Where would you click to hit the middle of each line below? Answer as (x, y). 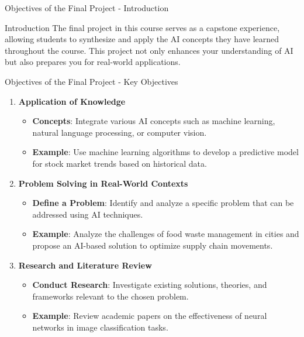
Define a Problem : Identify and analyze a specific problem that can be (163, 203)
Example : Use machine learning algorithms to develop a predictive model (165, 152)
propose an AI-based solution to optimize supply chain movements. (153, 245)
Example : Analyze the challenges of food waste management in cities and (166, 234)
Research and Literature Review (85, 265)
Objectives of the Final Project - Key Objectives (91, 81)
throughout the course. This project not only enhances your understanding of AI (149, 50)
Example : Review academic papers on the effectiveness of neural (150, 316)
